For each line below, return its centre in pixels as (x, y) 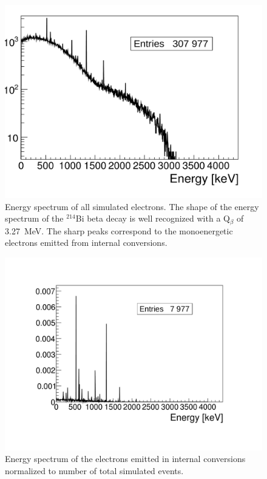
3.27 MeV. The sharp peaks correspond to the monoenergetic (119, 230)
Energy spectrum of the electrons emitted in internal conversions (125, 459)
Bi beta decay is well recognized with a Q (153, 218)
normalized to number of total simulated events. (94, 471)
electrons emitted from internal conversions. (86, 243)
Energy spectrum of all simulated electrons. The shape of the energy (132, 206)
